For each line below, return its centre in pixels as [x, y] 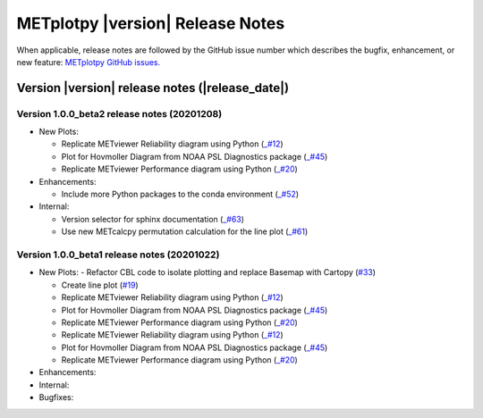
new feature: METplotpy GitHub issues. [89, 62]
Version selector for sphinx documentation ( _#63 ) [153, 219]
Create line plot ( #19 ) [100, 285]
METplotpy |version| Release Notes [151, 23]
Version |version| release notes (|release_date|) [153, 88]
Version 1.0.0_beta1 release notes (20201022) [118, 255]
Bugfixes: [56, 397]
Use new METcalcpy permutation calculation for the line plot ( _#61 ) [185, 231]
